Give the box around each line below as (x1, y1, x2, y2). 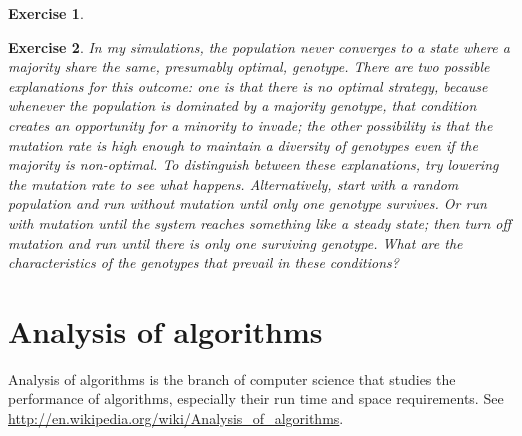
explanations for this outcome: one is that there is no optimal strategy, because (8, 75, 488, 96)
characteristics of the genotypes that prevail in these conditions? (8, 252, 399, 273)
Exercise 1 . (8, 3, 84, 23)
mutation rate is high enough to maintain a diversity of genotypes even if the (8, 134, 478, 155)
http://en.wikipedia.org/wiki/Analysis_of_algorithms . (8, 408, 344, 429)
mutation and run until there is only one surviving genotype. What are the (8, 232, 463, 253)
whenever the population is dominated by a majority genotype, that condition (8, 95, 477, 116)
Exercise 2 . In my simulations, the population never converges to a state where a (8, 36, 510, 57)
